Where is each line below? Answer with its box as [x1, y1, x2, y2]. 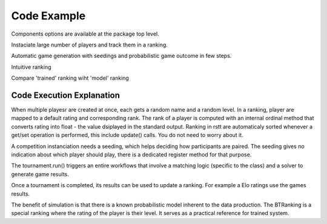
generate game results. [11, 170, 69, 178]
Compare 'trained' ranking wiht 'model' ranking [11, 74, 130, 82]
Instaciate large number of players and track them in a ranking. [11, 41, 168, 48]
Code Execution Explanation [11, 90, 121, 100]
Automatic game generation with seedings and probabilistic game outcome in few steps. [11, 52, 232, 60]
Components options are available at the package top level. [11, 30, 160, 37]
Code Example [11, 9, 86, 22]
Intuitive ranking [11, 63, 51, 71]
